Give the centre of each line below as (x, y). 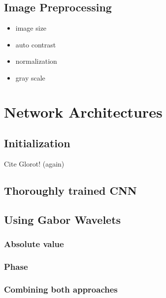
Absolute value (34, 244)
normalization (36, 61)
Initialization (37, 143)
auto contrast (36, 44)
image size (31, 28)
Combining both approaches (61, 289)
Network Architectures (83, 111)
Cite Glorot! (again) (34, 164)
